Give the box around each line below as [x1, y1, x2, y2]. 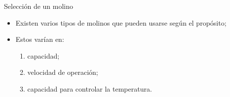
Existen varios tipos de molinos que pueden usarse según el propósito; [15, 17, 227, 28]
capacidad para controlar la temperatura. [27, 83, 152, 94]
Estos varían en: [15, 34, 64, 44]
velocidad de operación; [27, 67, 98, 77]
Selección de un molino [4, 1, 73, 11]
